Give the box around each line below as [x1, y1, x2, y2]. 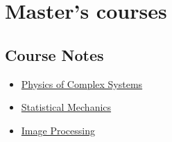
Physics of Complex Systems [21, 76, 143, 91]
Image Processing [21, 123, 95, 137]
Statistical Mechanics [21, 100, 112, 114]
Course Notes [5, 44, 104, 65]
